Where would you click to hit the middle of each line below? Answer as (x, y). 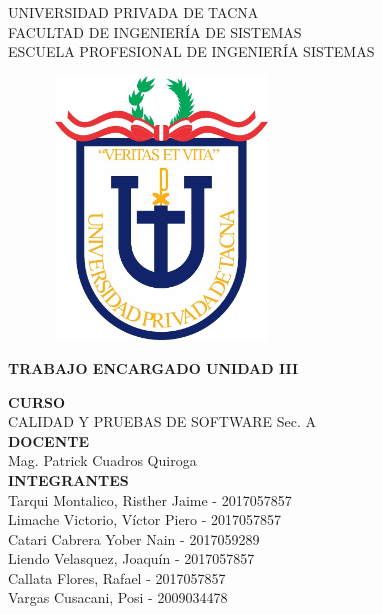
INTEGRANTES (68, 479)
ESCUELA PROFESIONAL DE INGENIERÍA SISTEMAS (191, 51)
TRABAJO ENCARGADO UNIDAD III (153, 367)
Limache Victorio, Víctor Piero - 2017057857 (145, 519)
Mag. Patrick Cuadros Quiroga (102, 460)
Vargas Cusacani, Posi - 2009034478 (118, 597)
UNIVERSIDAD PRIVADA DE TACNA (133, 12)
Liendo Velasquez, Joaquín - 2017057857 (131, 558)
